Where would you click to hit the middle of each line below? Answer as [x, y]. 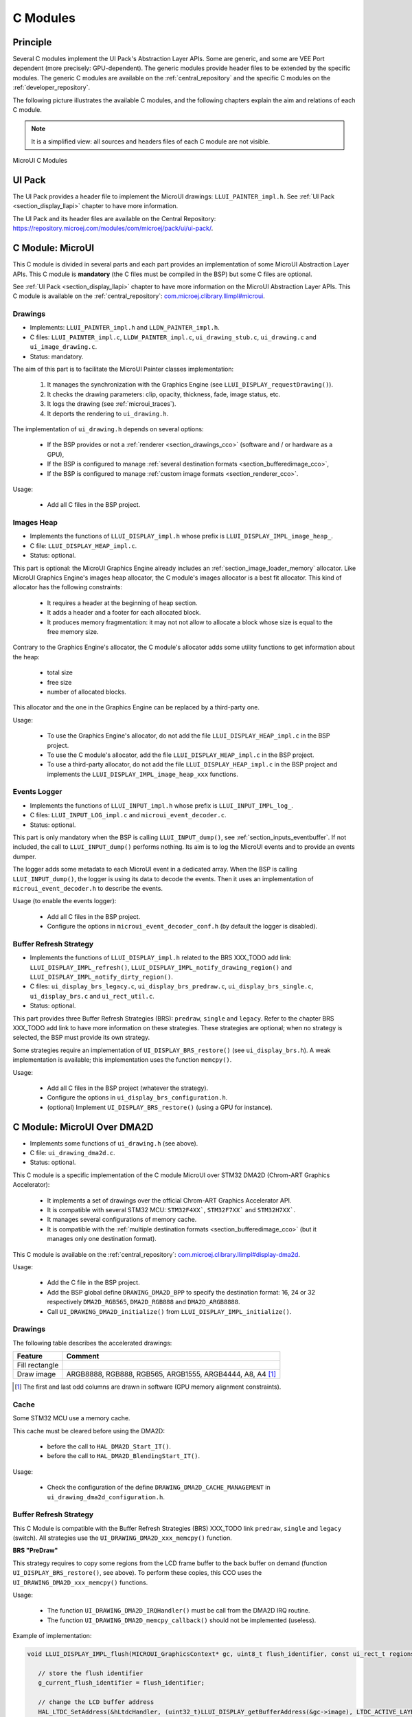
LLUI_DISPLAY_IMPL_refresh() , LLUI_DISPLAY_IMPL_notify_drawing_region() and [161, 967]
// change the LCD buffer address [96, 1702]
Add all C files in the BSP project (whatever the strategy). [128, 1088]
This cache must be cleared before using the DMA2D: [89, 1431]
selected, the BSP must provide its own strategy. [81, 1038]
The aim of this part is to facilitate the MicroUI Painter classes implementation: [123, 369]
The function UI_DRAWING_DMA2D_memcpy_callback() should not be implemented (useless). [182, 1620]
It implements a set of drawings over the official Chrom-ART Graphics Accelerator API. [169, 1200]
